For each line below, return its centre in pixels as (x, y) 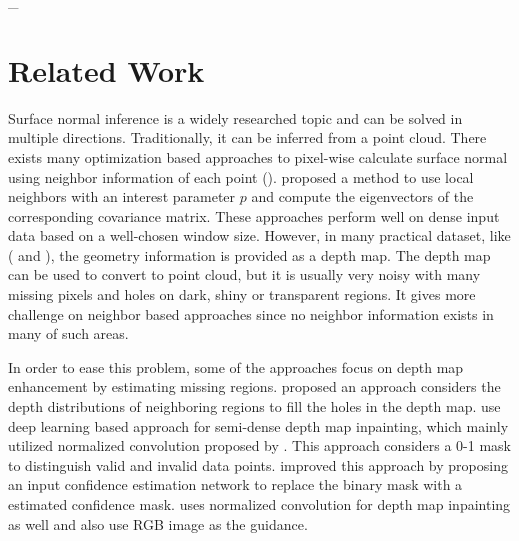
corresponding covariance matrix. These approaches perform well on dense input (254, 215)
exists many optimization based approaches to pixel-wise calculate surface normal (258, 156)
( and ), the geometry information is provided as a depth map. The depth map (249, 254)
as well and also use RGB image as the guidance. (158, 523)
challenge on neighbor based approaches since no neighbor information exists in (251, 313)
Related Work (106, 69)
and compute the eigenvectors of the (362, 196)
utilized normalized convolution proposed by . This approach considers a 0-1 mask (260, 445)
